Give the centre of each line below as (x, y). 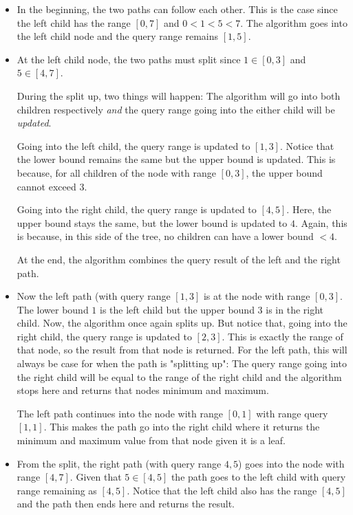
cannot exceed (46, 186)
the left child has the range (74, 22)
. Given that (96, 477)
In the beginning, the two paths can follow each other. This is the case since (177, 9)
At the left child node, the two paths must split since (129, 59)
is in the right (295, 309)
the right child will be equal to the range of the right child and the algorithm (179, 376)
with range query (292, 413)
